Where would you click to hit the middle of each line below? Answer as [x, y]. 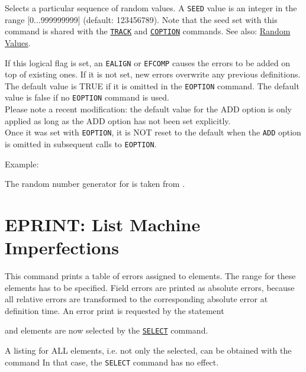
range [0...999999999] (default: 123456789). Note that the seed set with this [141, 19]
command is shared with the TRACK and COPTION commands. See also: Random [148, 31]
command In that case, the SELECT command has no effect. [112, 362]
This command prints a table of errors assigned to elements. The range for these [150, 276]
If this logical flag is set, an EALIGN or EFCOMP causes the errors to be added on [147, 62]
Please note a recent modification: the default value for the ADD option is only [148, 109]
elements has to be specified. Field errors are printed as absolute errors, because [150, 287]
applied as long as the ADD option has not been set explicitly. [118, 120]
